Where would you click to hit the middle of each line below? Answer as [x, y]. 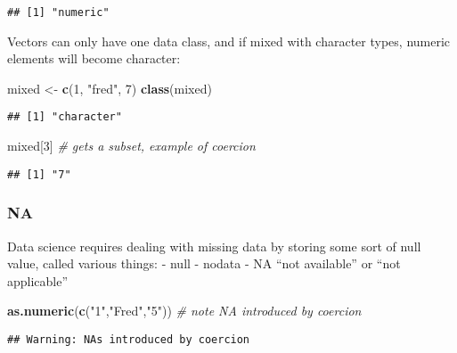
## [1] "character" [65, 117]
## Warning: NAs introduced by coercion [129, 339]
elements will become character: [94, 58]
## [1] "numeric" [58, 12]
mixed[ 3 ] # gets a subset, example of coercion [131, 146]
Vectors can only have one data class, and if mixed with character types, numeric [229, 41]
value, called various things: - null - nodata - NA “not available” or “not [204, 263]
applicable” [38, 280]
